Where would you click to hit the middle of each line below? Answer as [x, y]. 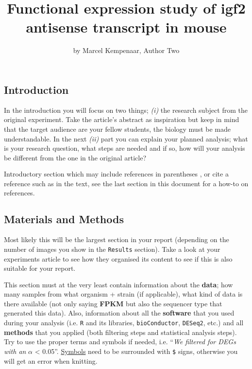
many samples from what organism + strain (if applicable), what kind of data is [123, 294]
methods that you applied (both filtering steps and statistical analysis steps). [120, 332]
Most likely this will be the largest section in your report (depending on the [117, 239]
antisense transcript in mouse [126, 27]
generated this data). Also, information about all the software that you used [119, 313]
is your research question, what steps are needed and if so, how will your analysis [125, 148]
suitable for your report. [40, 268]
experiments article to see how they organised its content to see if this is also [118, 258]
